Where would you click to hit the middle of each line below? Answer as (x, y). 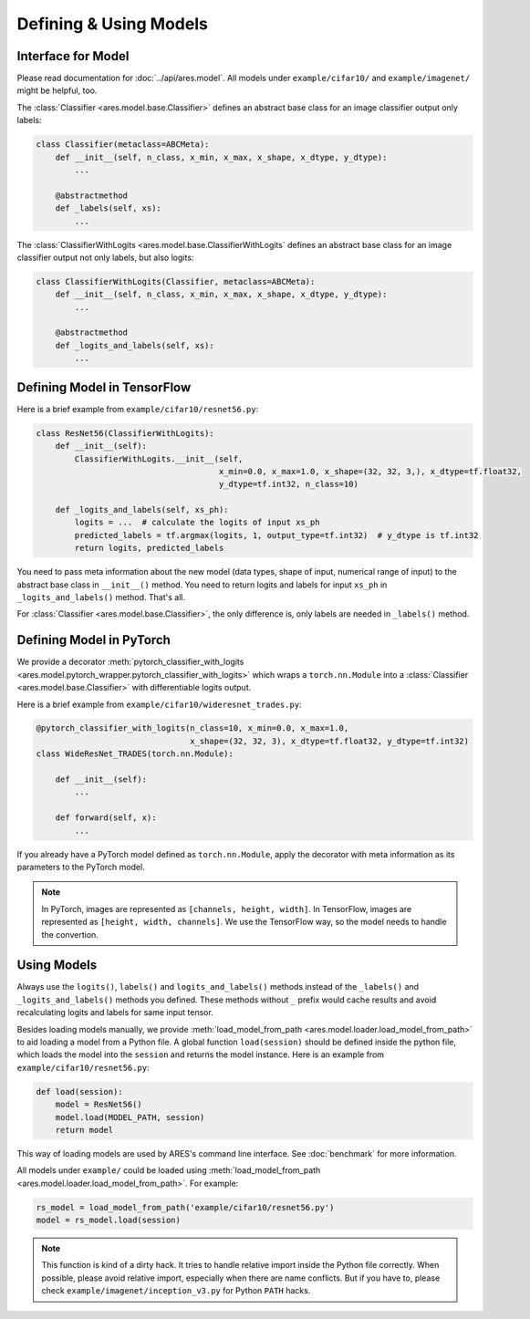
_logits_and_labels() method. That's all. (101, 597)
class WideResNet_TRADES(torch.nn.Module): (135, 754)
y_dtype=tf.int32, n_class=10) (289, 484)
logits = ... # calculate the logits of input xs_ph (197, 523)
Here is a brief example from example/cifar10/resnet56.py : (138, 409)
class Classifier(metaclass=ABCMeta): (123, 145)
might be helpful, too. (57, 90)
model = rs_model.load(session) (109, 1220)
